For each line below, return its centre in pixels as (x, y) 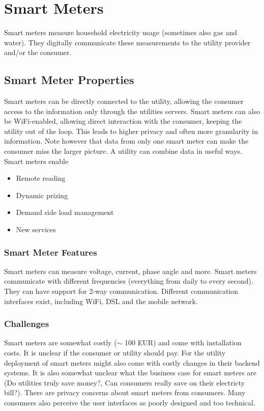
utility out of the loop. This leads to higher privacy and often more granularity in (131, 131)
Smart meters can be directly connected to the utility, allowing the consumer (124, 101)
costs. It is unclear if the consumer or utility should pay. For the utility (115, 353)
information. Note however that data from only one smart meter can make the (126, 141)
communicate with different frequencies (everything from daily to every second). (129, 281)
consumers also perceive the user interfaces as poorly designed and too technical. (130, 403)
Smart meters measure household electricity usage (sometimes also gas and (121, 32)
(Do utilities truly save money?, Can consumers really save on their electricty (125, 382)
